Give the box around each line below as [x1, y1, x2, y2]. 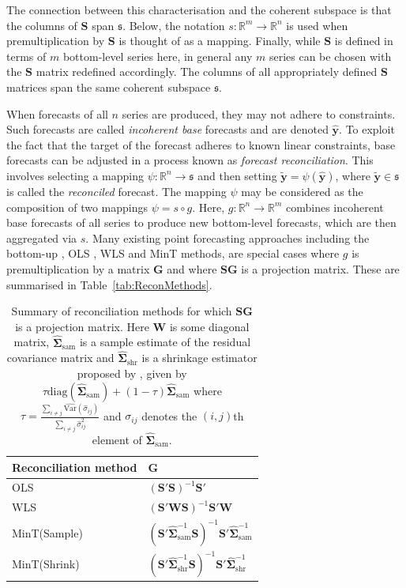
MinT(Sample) [12, 524, 83, 541]
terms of [6, 47, 47, 64]
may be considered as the [241, 183, 363, 199]
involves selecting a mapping [6, 167, 144, 183]
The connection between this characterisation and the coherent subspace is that [6, 2, 392, 17]
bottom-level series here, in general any [62, 47, 253, 64]
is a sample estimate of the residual [79, 334, 251, 350]
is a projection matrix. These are [241, 260, 400, 277]
